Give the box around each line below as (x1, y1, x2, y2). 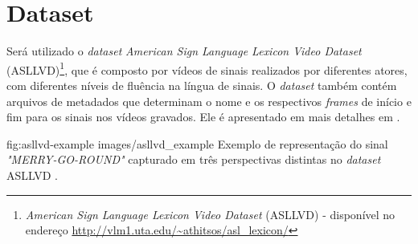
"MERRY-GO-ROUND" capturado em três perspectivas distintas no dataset (6, 151, 381, 168)
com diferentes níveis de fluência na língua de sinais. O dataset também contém (6, 76, 397, 93)
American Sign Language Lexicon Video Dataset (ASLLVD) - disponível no (25, 205, 395, 222)
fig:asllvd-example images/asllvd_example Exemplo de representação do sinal (6, 135, 388, 152)
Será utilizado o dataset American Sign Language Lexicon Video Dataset (6, 43, 362, 59)
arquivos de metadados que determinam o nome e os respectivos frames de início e (6, 92, 412, 109)
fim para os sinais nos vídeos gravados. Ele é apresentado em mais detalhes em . (6, 108, 400, 125)
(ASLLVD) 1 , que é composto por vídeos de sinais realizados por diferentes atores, (6, 59, 408, 78)
